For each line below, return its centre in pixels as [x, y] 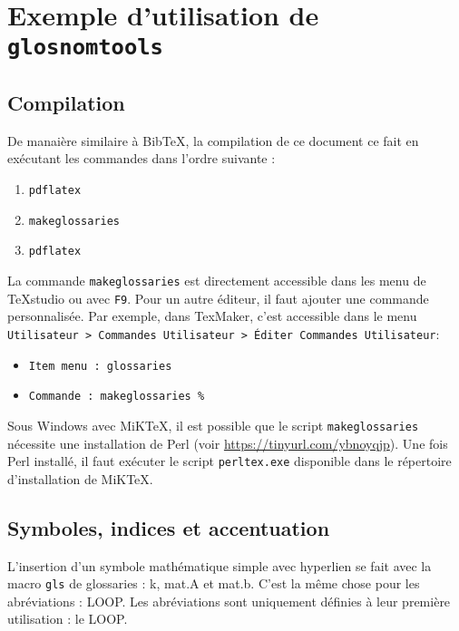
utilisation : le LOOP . [68, 619]
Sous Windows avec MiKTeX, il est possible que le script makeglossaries [213, 425]
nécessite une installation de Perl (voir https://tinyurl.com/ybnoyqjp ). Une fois [228, 443]
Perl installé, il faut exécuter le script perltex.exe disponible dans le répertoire [229, 461]
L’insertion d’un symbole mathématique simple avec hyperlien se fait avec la [220, 565]
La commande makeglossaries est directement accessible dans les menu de [217, 281]
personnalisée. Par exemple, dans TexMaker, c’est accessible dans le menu [212, 316]
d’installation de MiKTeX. [80, 478]
